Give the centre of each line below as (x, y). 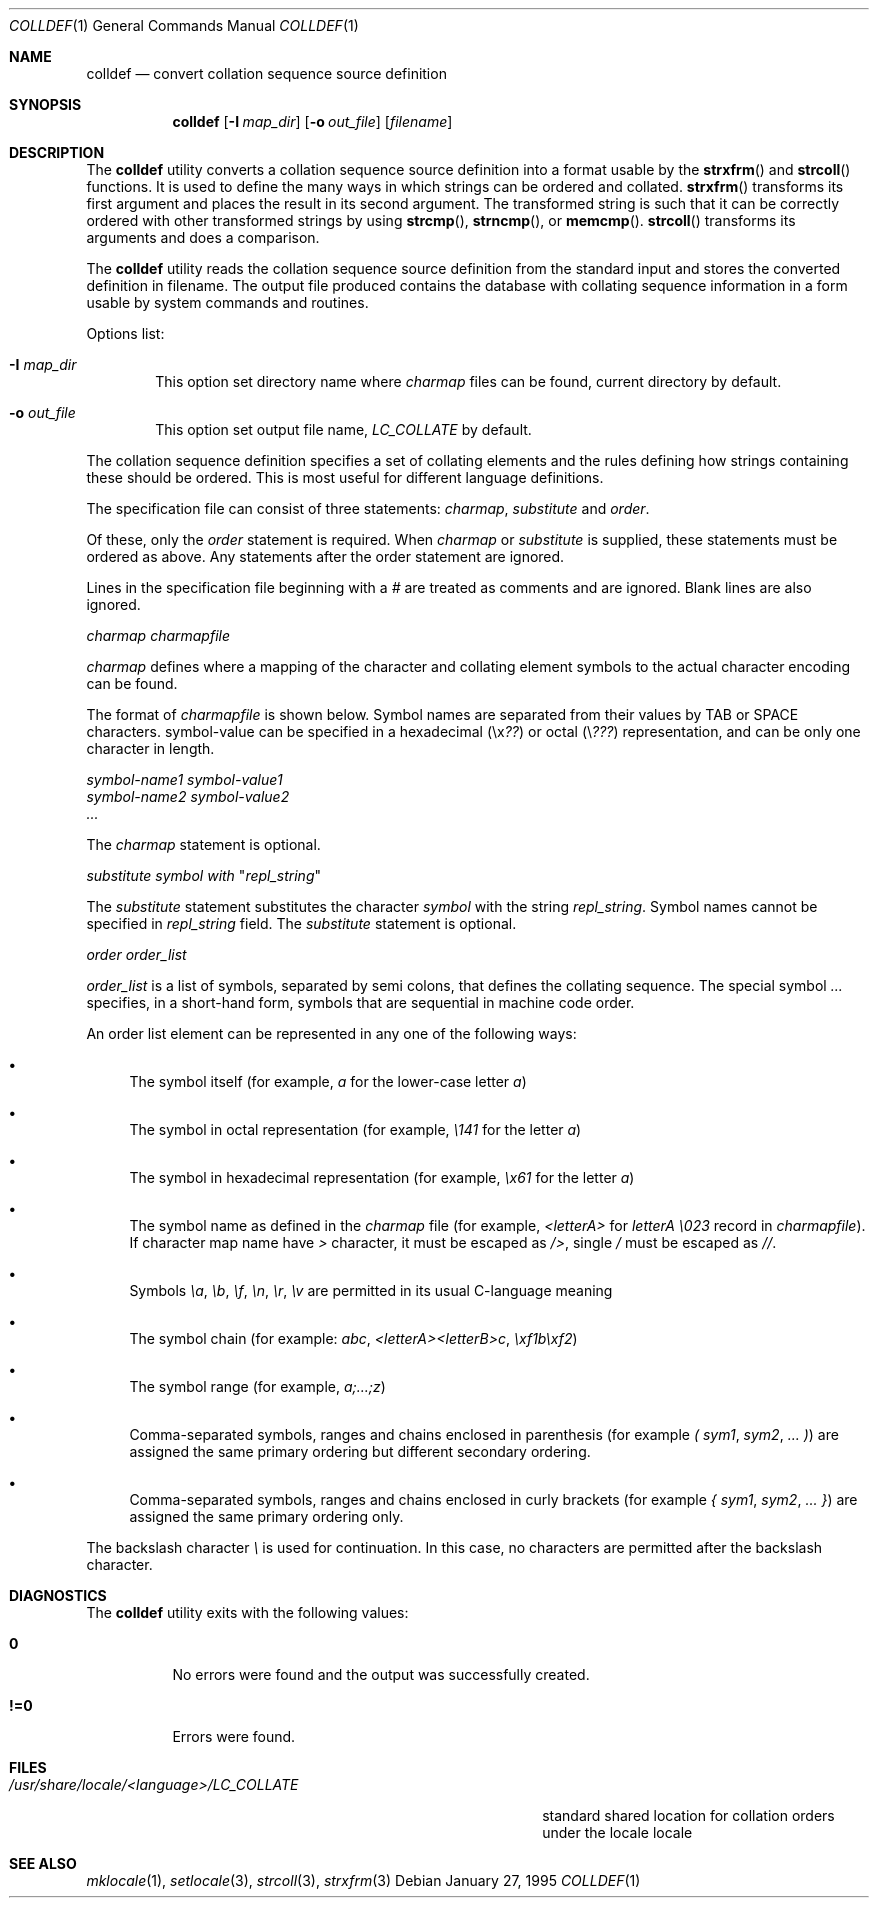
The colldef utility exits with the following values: (247, 1612)
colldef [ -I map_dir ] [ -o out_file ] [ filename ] (312, 121)
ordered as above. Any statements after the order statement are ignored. (325, 556)
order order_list (136, 954)
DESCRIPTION (57, 152)
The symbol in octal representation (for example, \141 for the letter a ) (355, 1129)
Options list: (125, 333)
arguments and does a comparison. (203, 237)
